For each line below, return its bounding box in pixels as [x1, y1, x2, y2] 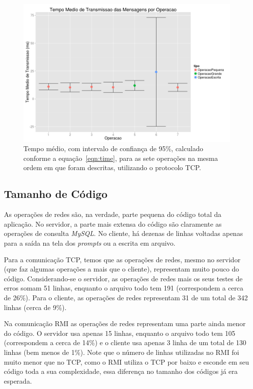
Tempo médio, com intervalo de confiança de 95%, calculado [23, 143, 203, 154]
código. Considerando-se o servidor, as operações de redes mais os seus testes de [4, 273, 243, 283]
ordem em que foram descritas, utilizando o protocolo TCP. [23, 162, 201, 173]
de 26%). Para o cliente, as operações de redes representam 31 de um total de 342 [4, 292, 248, 302]
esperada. [4, 375, 32, 386]
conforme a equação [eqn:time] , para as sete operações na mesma [23, 153, 218, 163]
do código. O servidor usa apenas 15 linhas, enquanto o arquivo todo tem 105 [4, 328, 235, 338]
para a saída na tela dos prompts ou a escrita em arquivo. [4, 238, 175, 248]
